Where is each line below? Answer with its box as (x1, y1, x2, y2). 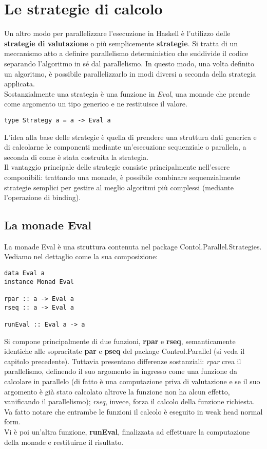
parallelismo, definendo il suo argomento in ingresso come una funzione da (4, 366, 237, 376)
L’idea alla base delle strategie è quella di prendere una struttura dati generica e (4, 131, 257, 142)
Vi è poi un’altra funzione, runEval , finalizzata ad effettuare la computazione (4, 426, 250, 437)
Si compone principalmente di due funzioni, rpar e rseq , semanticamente (4, 335, 236, 346)
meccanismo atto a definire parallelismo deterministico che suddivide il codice (4, 48, 249, 59)
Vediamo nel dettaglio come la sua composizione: (4, 251, 158, 262)
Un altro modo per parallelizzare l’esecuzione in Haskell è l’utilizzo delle (4, 28, 231, 39)
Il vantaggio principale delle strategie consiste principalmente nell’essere (4, 161, 230, 172)
